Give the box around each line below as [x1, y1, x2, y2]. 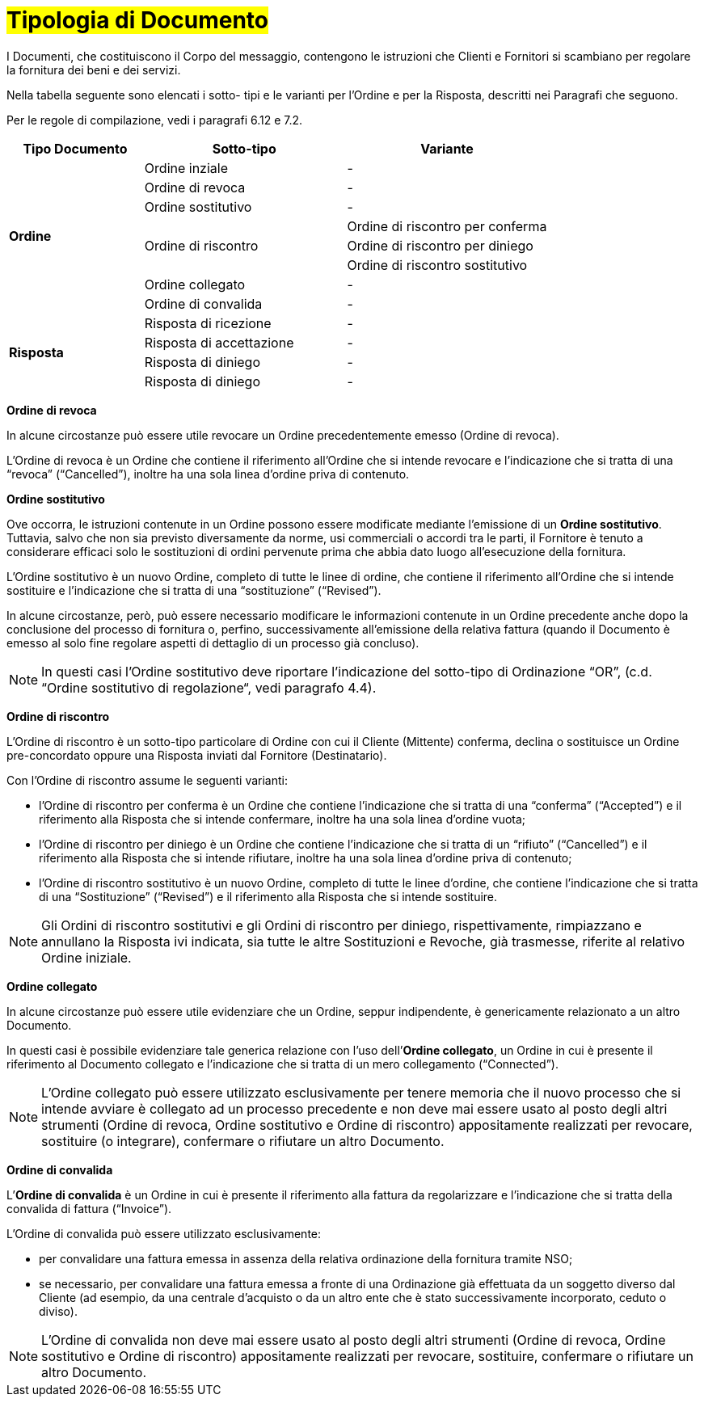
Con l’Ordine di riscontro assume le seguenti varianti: [6, 773, 288, 787]
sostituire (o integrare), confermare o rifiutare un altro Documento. [41, 1132, 445, 1149]
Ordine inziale [144, 159, 229, 176]
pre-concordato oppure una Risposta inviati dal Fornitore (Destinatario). [6, 748, 387, 762]
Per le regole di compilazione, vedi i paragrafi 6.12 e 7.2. [6, 112, 303, 127]
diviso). [39, 1304, 78, 1318]
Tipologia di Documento [6, 6, 269, 34]
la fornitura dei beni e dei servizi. [6, 62, 181, 77]
